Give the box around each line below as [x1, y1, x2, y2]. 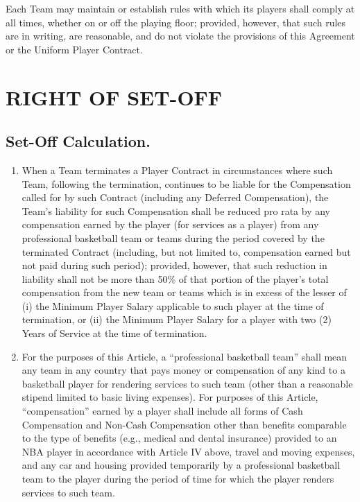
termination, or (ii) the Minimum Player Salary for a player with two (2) [22, 312, 332, 327]
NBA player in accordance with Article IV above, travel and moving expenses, [22, 444, 355, 458]
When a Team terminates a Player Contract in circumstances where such [22, 162, 333, 177]
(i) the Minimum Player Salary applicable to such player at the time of [22, 298, 324, 313]
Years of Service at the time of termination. [22, 326, 207, 340]
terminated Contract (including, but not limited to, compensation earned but [22, 244, 351, 259]
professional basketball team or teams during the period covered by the [22, 230, 325, 245]
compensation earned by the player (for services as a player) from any [22, 217, 319, 232]
